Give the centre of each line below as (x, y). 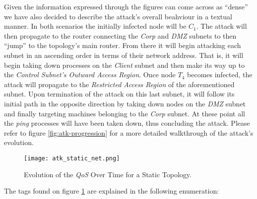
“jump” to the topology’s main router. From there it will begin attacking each (123, 45)
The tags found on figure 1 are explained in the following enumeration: (112, 191)
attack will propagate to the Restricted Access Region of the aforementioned (119, 84)
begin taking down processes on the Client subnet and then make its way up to (124, 65)
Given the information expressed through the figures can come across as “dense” (126, 6)
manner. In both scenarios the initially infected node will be (95, 26)
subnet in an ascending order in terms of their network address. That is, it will (124, 55)
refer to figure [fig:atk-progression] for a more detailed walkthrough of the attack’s (129, 132)
